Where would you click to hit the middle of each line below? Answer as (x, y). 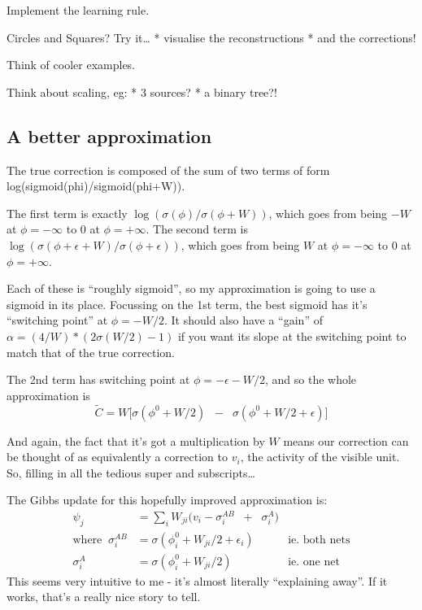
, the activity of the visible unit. (320, 457)
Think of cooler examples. (71, 65)
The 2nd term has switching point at (98, 379)
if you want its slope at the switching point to (292, 335)
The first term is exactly (67, 213)
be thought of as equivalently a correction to (117, 457)
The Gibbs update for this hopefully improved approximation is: (167, 500)
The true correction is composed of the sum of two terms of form (168, 170)
